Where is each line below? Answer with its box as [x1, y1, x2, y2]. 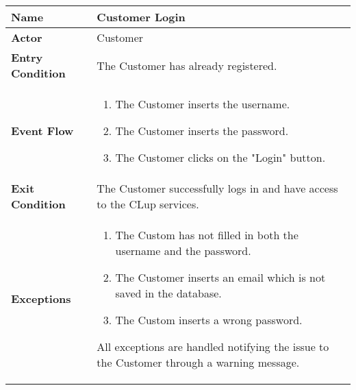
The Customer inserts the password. [115, 123, 289, 138]
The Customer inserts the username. [115, 96, 290, 112]
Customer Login [97, 9, 186, 25]
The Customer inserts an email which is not [115, 269, 326, 285]
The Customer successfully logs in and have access [97, 180, 338, 196]
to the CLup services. [97, 196, 199, 212]
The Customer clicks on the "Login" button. [115, 149, 326, 165]
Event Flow [11, 123, 74, 138]
